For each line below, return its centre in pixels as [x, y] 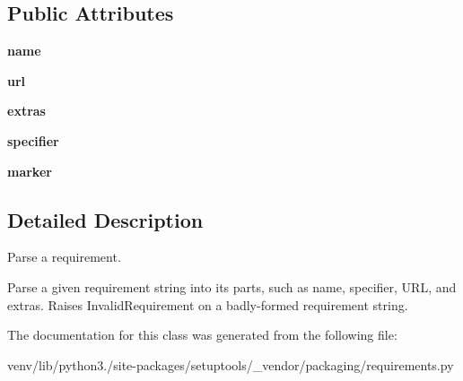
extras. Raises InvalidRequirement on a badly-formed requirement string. [208, 304]
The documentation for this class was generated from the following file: [202, 335]
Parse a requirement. [64, 257]
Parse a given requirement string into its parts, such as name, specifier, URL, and [232, 286]
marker [30, 171]
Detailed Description [105, 219]
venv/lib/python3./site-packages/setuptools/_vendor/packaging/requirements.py [231, 364]
